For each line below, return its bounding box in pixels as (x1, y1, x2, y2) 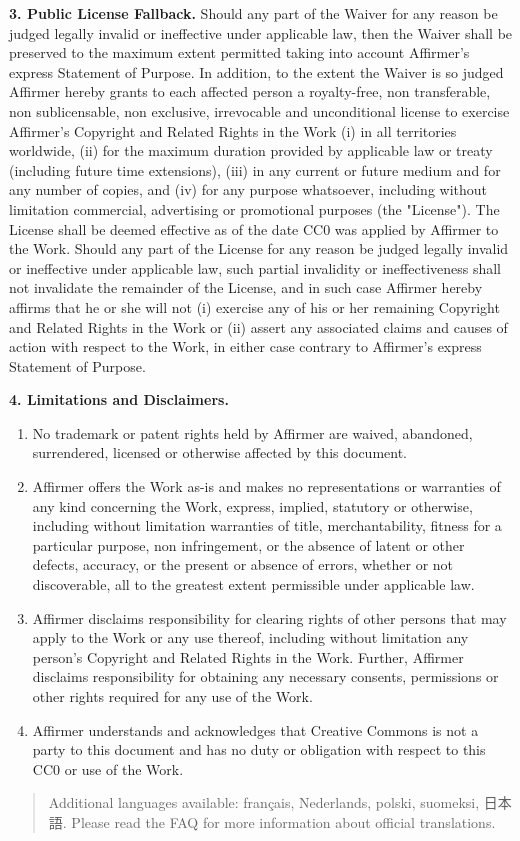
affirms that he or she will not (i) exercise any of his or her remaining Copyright (9, 296, 500, 317)
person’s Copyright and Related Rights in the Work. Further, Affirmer (32, 646, 464, 667)
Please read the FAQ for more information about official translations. (71, 811, 496, 832)
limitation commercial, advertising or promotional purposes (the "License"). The (9, 198, 500, 219)
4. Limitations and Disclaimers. (9, 389, 229, 410)
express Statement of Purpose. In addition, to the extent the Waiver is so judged (9, 61, 504, 82)
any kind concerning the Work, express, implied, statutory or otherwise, (32, 495, 473, 516)
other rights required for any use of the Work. (32, 686, 313, 706)
